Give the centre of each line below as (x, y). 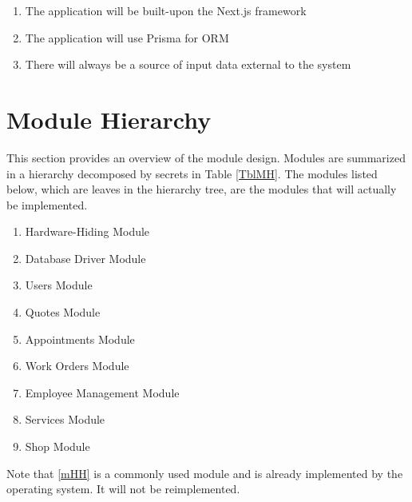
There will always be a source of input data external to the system (188, 64)
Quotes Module (63, 312)
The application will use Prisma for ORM (127, 37)
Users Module (59, 285)
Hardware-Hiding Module (87, 231)
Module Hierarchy (109, 119)
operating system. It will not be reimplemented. (123, 489)
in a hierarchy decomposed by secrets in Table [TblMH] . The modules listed (192, 173)
